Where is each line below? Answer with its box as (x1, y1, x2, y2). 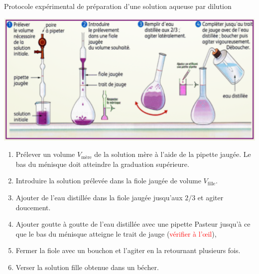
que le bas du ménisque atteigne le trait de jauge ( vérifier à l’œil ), (15, 228, 217, 239)
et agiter (197, 192, 224, 203)
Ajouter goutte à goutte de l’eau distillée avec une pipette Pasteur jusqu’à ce (15, 219, 251, 229)
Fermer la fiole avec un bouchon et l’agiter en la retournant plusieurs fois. (15, 245, 241, 256)
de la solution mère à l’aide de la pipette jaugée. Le (94, 149, 251, 159)
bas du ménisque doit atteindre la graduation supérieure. (15, 158, 189, 169)
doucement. (15, 202, 51, 212)
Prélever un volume (15, 149, 75, 159)
